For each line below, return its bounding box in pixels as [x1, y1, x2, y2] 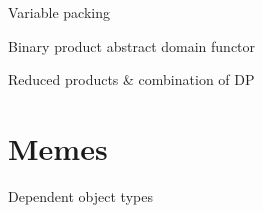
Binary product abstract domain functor [8, 35, 256, 56]
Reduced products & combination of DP [8, 69, 255, 90]
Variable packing [8, 2, 110, 22]
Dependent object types [8, 185, 153, 206]
